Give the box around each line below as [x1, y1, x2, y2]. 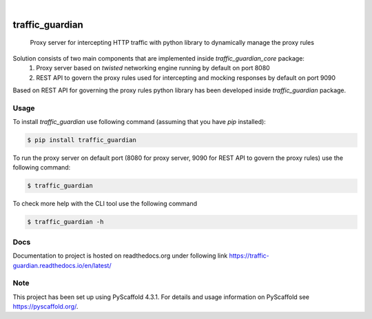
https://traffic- [229, 251, 270, 260]
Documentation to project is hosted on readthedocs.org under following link [12, 251, 228, 260]
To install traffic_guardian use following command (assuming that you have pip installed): [12, 118, 267, 126]
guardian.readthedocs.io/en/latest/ [12, 261, 112, 269]
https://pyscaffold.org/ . [12, 302, 79, 311]
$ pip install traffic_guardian [27, 136, 137, 144]
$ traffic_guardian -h [27, 218, 104, 226]
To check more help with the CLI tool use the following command [12, 200, 198, 208]
